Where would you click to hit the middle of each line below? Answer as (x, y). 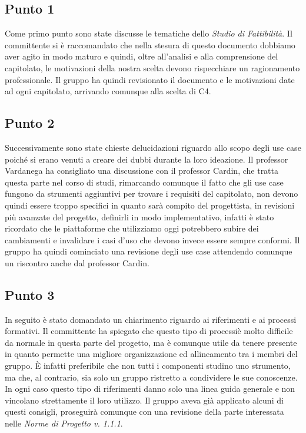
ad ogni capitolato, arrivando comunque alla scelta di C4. (108, 91)
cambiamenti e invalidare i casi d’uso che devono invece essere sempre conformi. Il (152, 239)
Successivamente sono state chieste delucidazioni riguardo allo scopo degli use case (153, 147)
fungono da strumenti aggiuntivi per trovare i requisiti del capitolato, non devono (152, 194)
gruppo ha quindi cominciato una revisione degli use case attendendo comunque (149, 251)
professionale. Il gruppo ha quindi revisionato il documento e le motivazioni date (150, 79)
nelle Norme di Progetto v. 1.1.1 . (64, 423)
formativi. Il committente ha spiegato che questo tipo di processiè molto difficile (149, 331)
